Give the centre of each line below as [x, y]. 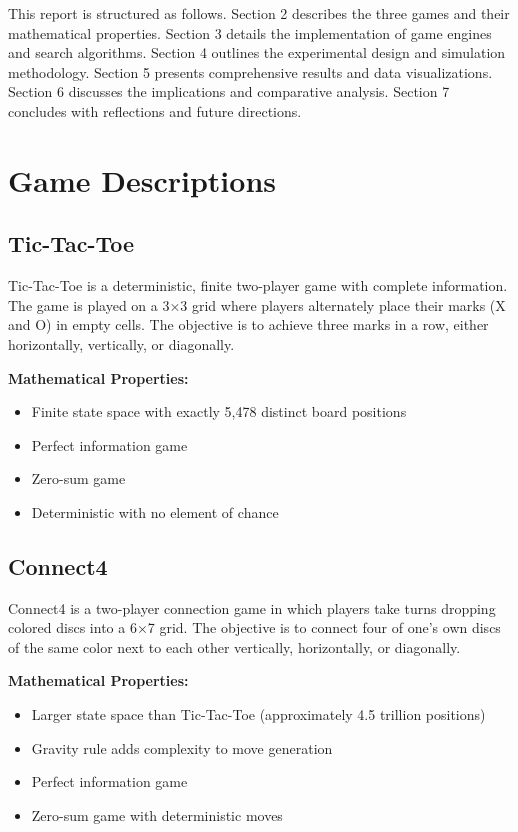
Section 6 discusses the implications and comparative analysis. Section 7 [229, 91]
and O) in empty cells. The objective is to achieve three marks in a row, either [248, 324]
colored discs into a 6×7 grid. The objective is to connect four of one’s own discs [254, 627]
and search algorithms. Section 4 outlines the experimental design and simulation [257, 52]
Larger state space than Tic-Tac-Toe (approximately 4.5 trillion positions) [258, 714]
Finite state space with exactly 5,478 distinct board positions [219, 411]
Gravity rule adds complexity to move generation [182, 747]
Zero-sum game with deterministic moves [157, 814]
